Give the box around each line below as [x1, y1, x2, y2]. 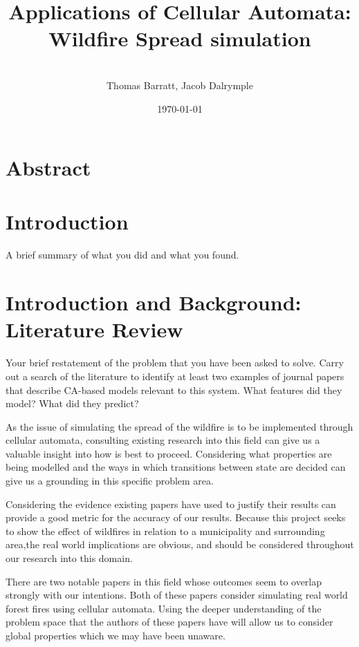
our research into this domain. [6, 551, 133, 565]
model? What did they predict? [6, 396, 139, 411]
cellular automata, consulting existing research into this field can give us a [6, 433, 320, 447]
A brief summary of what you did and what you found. [6, 247, 239, 262]
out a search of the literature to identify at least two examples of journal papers [6, 368, 344, 383]
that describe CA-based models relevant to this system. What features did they [6, 382, 342, 397]
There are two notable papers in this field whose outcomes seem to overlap [6, 574, 322, 588]
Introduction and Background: [6, 288, 302, 317]
